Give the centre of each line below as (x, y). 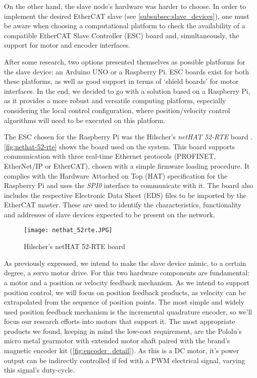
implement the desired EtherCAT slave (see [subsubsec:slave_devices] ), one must (127, 16)
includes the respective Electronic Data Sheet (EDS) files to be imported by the (125, 195)
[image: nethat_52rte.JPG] (68, 230)
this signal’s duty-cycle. (39, 370)
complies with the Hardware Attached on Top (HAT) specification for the (116, 175)
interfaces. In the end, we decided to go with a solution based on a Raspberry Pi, (127, 91)
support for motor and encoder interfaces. (67, 45)
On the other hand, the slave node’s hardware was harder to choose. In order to (125, 6)
